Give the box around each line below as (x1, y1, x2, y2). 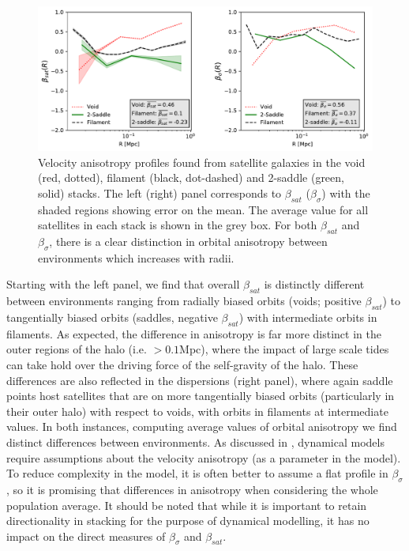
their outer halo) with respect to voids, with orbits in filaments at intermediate (6, 402, 388, 419)
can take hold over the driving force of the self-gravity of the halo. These (6, 356, 358, 372)
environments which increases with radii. (38, 249, 235, 266)
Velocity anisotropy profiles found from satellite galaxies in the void (38, 153, 366, 170)
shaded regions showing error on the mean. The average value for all (38, 201, 369, 217)
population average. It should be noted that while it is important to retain (6, 496, 367, 513)
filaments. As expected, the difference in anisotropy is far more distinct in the (6, 325, 381, 342)
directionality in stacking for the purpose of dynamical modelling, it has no (6, 512, 370, 529)
